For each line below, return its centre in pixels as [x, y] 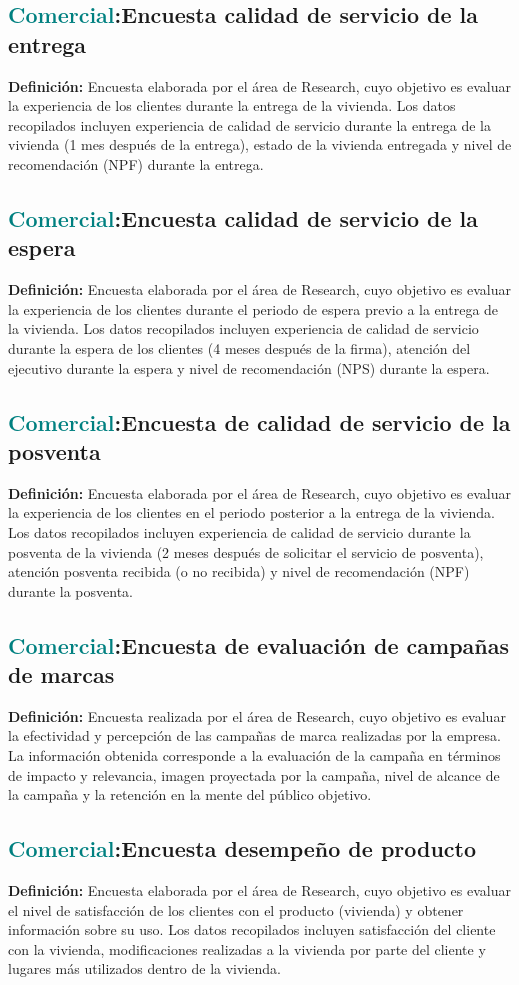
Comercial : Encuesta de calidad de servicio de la [259, 421]
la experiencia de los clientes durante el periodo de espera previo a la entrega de [253, 308]
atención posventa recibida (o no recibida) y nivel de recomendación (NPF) [239, 571]
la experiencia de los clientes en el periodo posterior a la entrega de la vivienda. [251, 512]
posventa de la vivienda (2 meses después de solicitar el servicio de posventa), [246, 551]
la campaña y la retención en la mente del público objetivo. [190, 794]
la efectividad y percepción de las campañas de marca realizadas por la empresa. [254, 735]
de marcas [61, 674]
